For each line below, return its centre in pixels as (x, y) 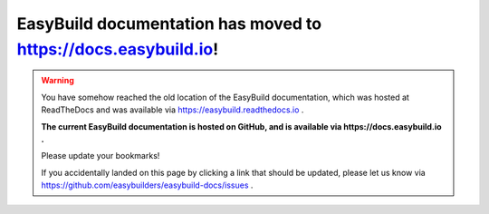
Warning (58, 81)
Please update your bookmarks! (101, 156)
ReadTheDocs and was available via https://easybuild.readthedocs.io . (173, 110)
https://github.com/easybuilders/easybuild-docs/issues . (147, 185)
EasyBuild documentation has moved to (169, 24)
